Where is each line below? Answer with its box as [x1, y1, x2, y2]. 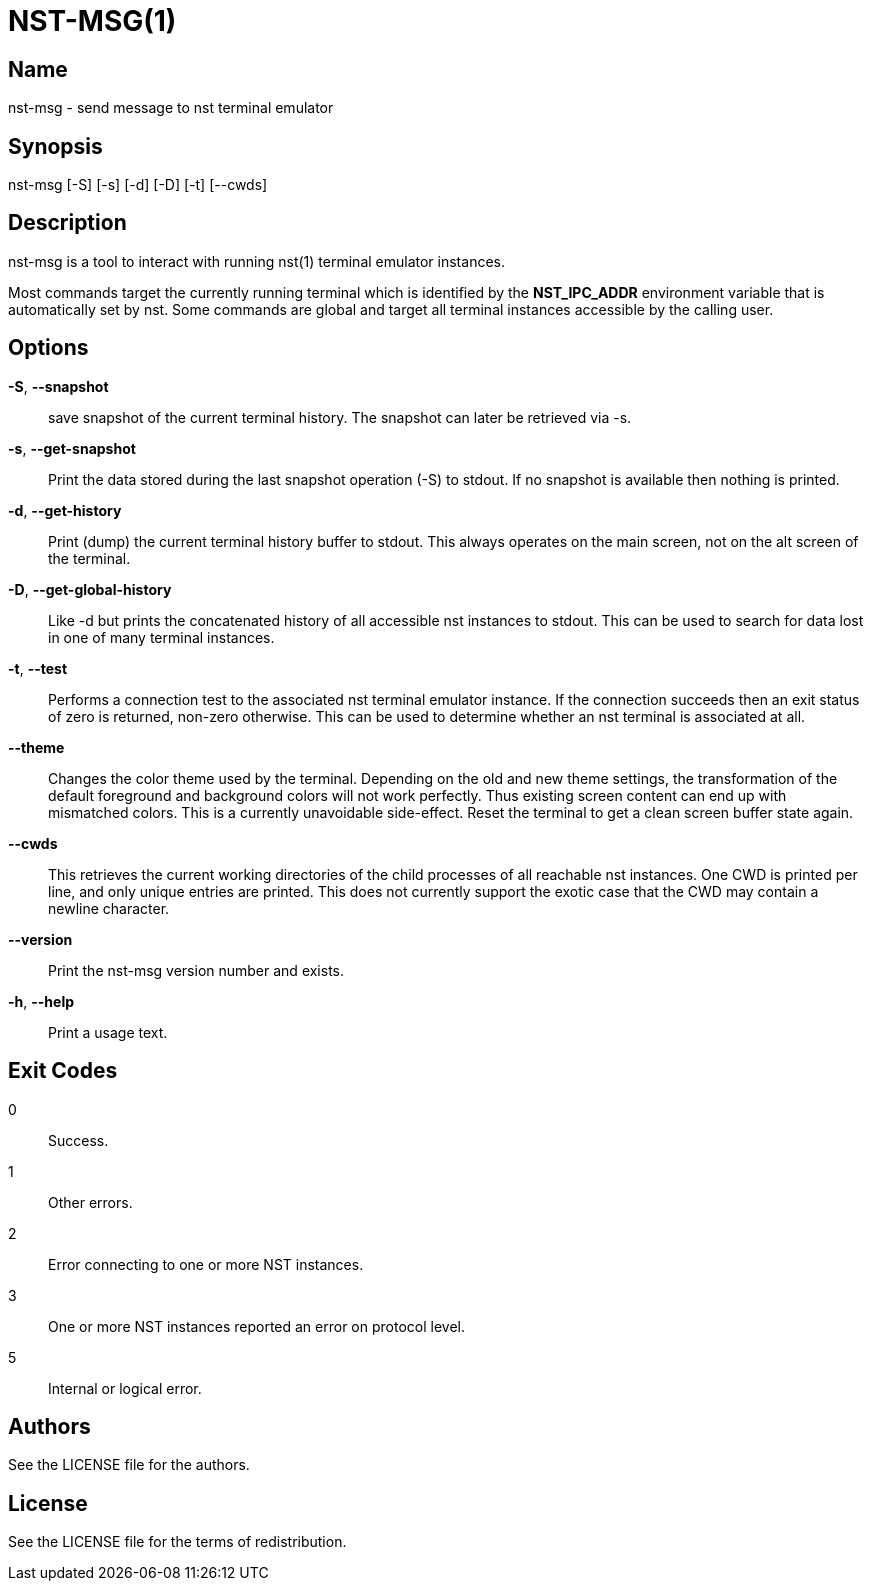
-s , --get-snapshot [8, 439, 136, 457]
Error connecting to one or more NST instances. [48, 1255, 364, 1273]
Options [8, 335, 89, 361]
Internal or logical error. [48, 1379, 202, 1397]
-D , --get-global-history [8, 580, 172, 598]
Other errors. [48, 1193, 133, 1211]
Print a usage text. [48, 1023, 168, 1041]
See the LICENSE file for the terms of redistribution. [8, 1533, 347, 1551]
